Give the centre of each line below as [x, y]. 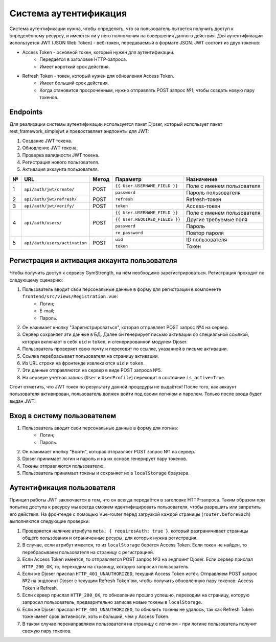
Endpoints [26, 112]
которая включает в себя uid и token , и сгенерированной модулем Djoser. [105, 341]
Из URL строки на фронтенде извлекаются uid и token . [84, 363]
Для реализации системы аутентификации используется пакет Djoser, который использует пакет [116, 124]
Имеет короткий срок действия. [75, 66]
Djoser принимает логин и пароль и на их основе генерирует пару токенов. [105, 459]
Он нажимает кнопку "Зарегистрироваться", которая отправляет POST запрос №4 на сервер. [126, 327]
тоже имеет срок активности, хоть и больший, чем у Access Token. [96, 616]
